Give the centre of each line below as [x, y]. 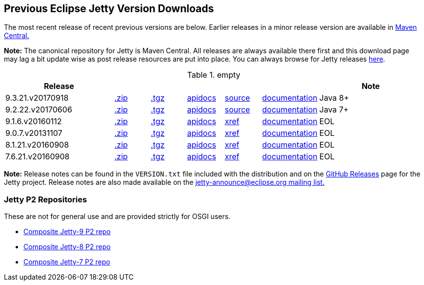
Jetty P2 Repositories [46, 199]
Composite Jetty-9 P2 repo [67, 232]
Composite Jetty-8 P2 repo [67, 247]
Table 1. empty [214, 75]
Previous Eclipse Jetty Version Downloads [109, 9]
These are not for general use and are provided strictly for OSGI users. [117, 217]
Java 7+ [334, 110]
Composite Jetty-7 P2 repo [67, 262]
